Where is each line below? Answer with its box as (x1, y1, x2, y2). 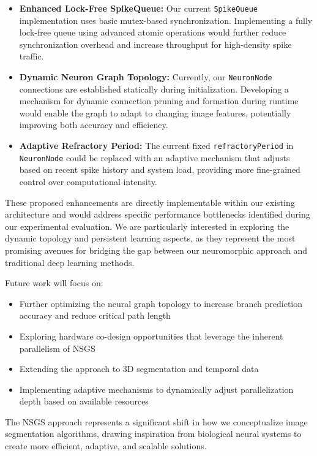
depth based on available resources (19, 395, 149, 408)
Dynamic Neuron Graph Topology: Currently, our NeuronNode (19, 70, 272, 83)
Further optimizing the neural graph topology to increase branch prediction (19, 297, 303, 310)
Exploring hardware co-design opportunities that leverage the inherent (19, 329, 283, 342)
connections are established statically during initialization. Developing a (19, 82, 289, 95)
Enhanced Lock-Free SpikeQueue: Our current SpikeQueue (19, 2, 258, 14)
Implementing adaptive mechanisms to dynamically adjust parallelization (19, 382, 294, 395)
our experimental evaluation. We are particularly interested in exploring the (5, 219, 289, 232)
